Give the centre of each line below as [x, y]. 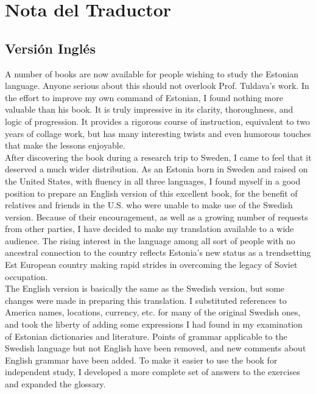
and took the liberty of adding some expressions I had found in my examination [154, 324]
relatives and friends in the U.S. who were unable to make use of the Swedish [149, 205]
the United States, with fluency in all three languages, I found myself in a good [153, 181]
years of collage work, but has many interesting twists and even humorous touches [158, 133]
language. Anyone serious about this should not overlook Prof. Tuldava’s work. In [157, 86]
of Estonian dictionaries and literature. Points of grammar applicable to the [146, 336]
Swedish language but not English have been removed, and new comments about [156, 348]
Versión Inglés [50, 48]
